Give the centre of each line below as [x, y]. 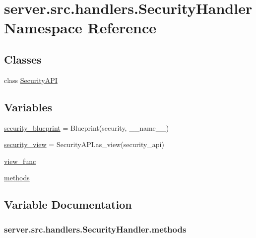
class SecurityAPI [31, 80]
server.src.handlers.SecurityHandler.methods [95, 229]
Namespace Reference [80, 28]
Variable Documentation [68, 204]
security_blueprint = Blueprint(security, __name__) [87, 127]
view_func [20, 161]
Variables [28, 107]
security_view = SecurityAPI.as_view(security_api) [84, 144]
